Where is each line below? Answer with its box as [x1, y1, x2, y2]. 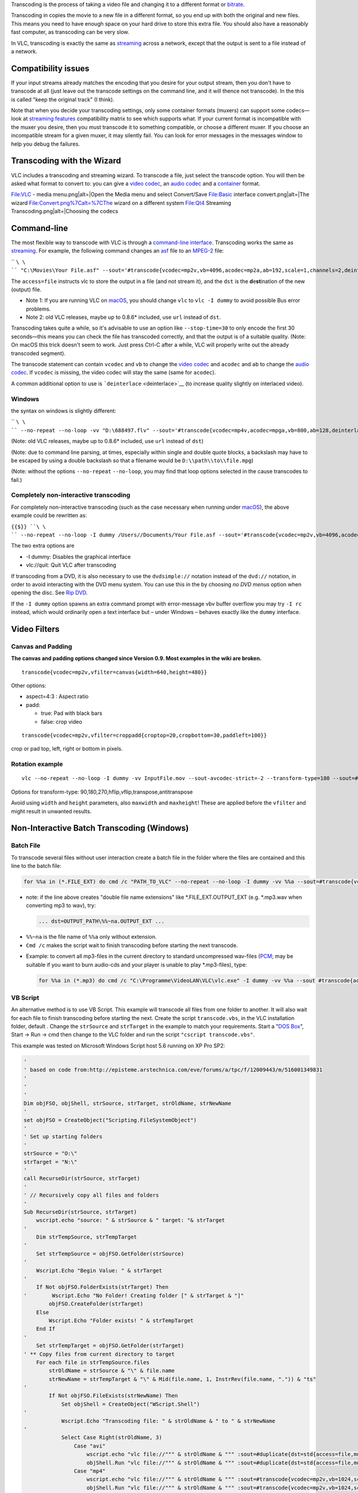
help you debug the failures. [11, 140, 81, 148]
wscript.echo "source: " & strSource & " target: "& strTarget [36, 1217, 226, 1224]
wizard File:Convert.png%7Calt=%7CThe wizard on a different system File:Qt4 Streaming [11, 199, 232, 206]
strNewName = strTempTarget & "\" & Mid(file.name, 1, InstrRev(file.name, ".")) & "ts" [48, 1375, 316, 1383]
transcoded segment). [11, 349, 66, 357]
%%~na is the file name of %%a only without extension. [26, 933, 158, 941]
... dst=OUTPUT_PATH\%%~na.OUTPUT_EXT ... [38, 918, 165, 925]
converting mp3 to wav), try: [26, 902, 96, 909]
